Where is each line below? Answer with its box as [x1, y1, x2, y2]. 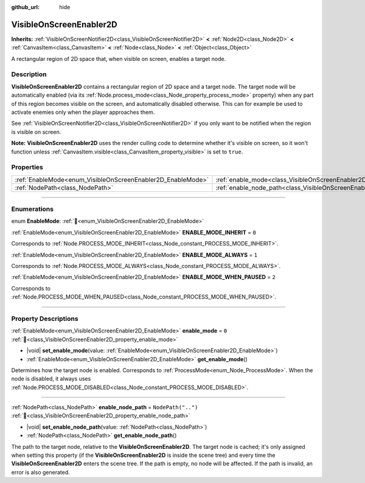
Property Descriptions [11, 314, 78, 323]
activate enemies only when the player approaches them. [11, 108, 155, 116]
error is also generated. [11, 468, 70, 476]
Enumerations [11, 205, 54, 213]
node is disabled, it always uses [11, 375, 91, 383]
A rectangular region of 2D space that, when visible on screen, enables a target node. [11, 55, 226, 62]
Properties [11, 163, 44, 172]
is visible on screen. [11, 128, 61, 135]
